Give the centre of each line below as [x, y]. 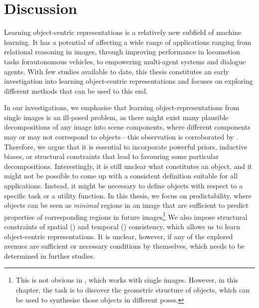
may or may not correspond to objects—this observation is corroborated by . [121, 137]
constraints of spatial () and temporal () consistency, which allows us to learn [122, 227]
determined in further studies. [50, 255]
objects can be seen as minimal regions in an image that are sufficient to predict [126, 205]
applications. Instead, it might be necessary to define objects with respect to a [124, 186]
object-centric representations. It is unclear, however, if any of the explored [119, 236]
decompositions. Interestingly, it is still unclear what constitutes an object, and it [128, 166]
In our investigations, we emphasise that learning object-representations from [122, 107]
